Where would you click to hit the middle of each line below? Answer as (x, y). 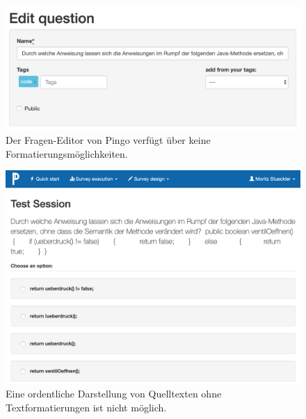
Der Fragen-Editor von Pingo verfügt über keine (108, 140)
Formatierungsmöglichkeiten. (67, 153)
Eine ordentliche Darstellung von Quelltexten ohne (114, 394)
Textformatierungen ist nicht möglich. (86, 407)
